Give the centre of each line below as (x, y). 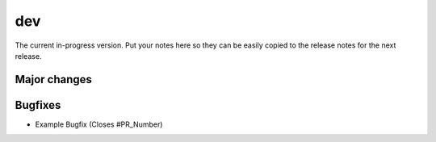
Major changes (54, 79)
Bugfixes (38, 105)
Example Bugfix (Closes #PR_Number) (99, 124)
